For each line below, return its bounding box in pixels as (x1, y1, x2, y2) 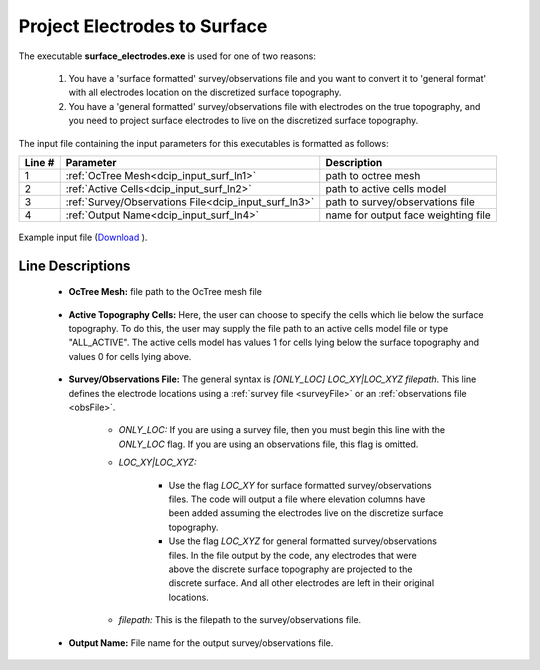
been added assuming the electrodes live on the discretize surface (168, 507, 444, 519)
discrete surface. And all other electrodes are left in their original (168, 577, 435, 589)
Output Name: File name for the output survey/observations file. (68, 636, 334, 649)
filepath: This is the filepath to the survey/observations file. (118, 614, 362, 626)
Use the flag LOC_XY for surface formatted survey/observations (168, 479, 432, 491)
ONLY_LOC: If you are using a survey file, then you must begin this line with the (118, 424, 445, 436)
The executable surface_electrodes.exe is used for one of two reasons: (18, 50, 317, 62)
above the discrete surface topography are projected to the (168, 563, 413, 575)
